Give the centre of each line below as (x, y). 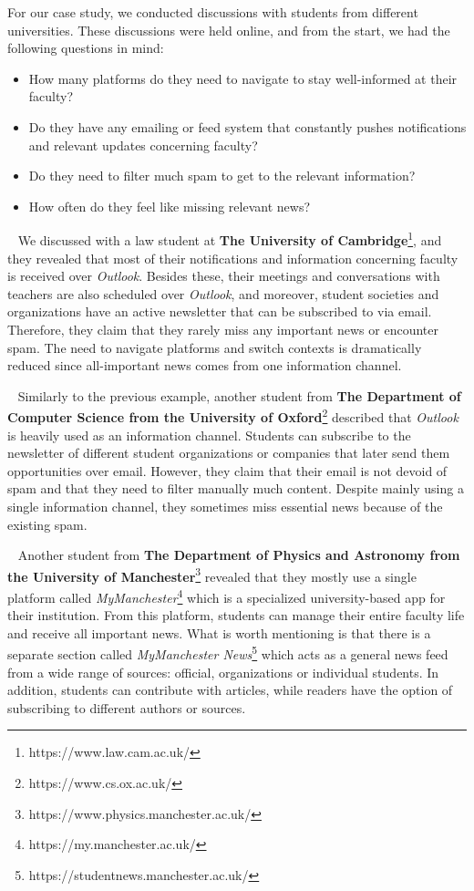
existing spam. (47, 524)
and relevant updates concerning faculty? (143, 145)
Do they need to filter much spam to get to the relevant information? (222, 176)
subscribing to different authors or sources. (127, 707)
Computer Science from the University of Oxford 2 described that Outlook (233, 415)
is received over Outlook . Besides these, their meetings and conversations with (224, 276)
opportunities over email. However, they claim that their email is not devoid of (227, 470)
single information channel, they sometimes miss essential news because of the (225, 506)
